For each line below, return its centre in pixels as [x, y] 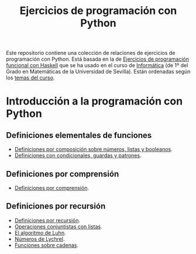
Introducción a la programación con [94, 101]
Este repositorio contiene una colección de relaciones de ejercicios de [91, 53]
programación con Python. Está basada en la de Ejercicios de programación [97, 59]
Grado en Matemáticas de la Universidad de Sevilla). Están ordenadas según [98, 72]
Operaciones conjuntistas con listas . [58, 227]
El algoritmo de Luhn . [40, 232]
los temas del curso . [30, 78]
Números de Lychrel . [39, 239]
